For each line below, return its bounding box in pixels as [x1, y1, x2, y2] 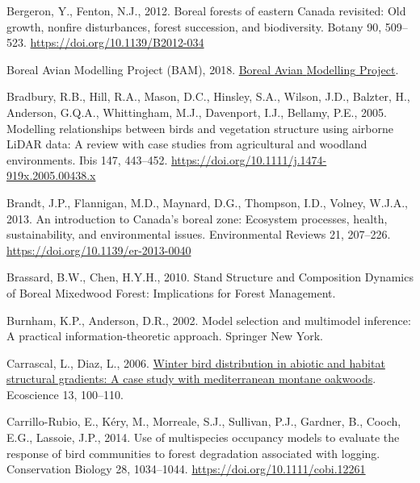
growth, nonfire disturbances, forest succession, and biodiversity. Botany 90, [6, 18, 382, 35]
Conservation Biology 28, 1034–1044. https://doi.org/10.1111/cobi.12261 [6, 460, 366, 477]
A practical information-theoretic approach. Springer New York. [6, 327, 323, 344]
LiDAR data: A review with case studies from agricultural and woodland [6, 135, 367, 152]
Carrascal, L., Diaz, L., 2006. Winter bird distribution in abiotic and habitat [6, 354, 385, 371]
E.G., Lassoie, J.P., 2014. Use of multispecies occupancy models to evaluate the [6, 429, 400, 446]
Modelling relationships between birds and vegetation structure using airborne [6, 119, 394, 136]
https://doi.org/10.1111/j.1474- [170, 151, 327, 168]
